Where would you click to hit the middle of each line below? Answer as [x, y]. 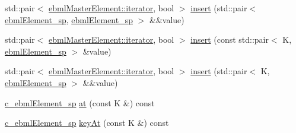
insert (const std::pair [230, 39]
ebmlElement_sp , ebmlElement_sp [69, 19]
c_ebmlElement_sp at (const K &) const [80, 102]
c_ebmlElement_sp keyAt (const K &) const [87, 123]
